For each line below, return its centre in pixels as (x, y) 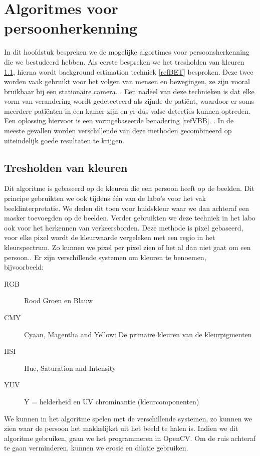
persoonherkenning (71, 28)
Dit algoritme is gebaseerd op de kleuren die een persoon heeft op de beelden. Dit (129, 188)
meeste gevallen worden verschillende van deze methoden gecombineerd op (118, 131)
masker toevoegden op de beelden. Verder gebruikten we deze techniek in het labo (130, 218)
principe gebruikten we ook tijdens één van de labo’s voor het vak (105, 198)
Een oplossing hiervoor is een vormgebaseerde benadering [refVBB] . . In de (119, 121)
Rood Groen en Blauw (59, 300)
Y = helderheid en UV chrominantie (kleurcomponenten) (112, 401)
